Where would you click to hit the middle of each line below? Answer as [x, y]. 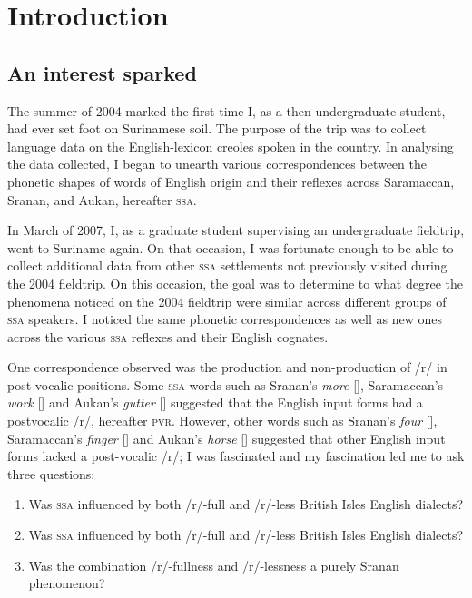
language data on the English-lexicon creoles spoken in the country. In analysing [231, 146]
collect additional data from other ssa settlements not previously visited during [227, 265]
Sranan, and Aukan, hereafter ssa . [102, 199]
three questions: [51, 473]
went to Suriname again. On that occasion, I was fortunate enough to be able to [231, 247]
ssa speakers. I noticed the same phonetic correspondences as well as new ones [225, 319]
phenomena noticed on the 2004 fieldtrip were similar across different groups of [227, 301]
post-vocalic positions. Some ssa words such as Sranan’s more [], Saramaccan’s [226, 384]
